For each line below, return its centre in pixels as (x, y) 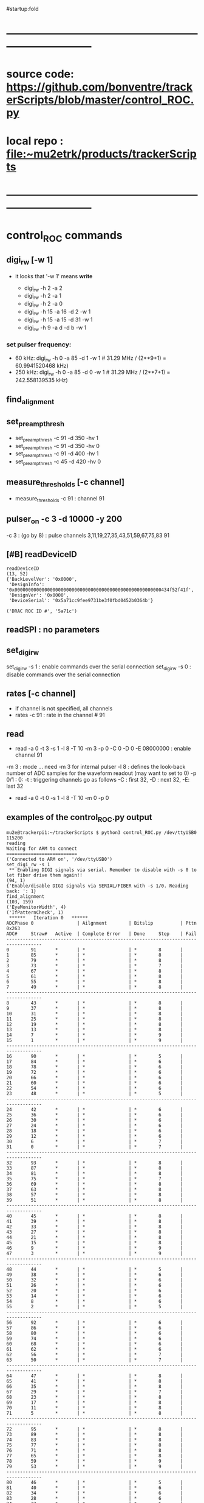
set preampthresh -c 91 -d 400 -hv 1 (57, 454)
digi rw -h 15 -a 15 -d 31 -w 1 (58, 320)
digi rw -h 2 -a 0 (43, 304)
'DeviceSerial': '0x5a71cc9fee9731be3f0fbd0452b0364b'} (81, 600)
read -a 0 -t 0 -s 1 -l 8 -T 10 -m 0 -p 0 (62, 798)
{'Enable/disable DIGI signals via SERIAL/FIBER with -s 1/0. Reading (97, 886)
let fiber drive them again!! (45, 875)
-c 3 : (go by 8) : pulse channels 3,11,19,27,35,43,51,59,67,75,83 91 (88, 535)
